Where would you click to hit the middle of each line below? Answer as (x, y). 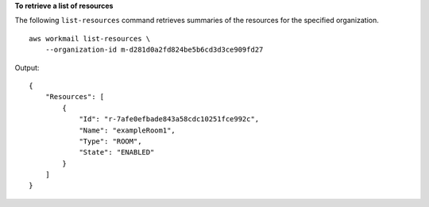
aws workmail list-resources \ (90, 38)
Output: (27, 67)
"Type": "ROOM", (110, 141)
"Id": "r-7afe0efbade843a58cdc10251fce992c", (169, 119)
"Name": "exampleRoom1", (128, 130)
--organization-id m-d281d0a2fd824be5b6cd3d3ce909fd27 (154, 50)
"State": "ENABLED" (117, 152)
